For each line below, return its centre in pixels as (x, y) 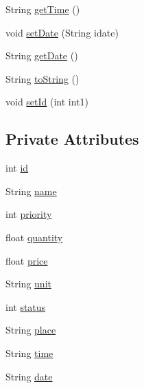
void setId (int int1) (47, 102)
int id (17, 168)
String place (31, 330)
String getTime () (43, 9)
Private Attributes (72, 139)
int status (26, 306)
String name (31, 191)
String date (29, 376)
